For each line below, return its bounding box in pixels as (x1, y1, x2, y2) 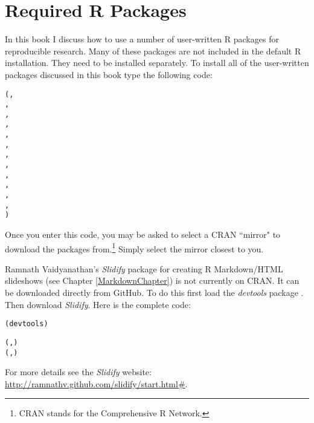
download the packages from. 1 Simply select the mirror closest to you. (5, 240, 264, 255)
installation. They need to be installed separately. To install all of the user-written (5, 56, 309, 69)
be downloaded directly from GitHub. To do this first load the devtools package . (5, 286, 304, 299)
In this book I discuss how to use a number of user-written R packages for (5, 33, 279, 45)
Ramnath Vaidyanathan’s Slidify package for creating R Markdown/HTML (5, 262, 283, 275)
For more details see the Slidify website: (5, 366, 152, 378)
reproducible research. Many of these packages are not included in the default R (5, 44, 301, 57)
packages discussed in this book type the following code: (5, 68, 213, 80)
